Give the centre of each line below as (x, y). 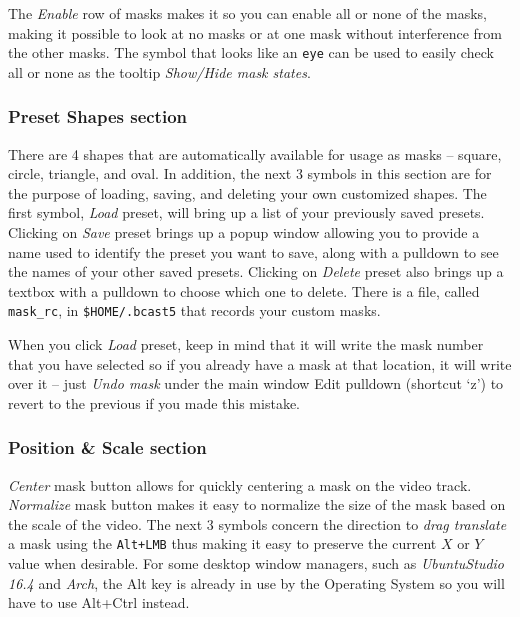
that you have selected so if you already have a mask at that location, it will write (260, 363)
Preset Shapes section (98, 116)
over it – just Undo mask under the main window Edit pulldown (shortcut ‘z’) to (256, 383)
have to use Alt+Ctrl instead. (99, 602)
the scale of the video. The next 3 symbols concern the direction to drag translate (257, 523)
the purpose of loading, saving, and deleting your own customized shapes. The (247, 192)
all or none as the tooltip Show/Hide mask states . (159, 71)
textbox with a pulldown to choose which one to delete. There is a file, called (244, 290)
